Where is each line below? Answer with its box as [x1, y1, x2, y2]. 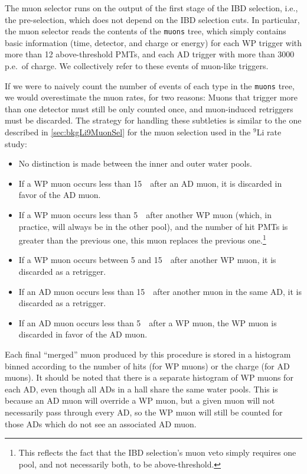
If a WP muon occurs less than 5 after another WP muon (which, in [18, 209, 272, 221]
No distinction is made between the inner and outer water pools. [18, 157, 252, 170]
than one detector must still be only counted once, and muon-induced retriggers [5, 102, 293, 115]
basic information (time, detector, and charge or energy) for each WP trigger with [5, 36, 302, 48]
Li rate [256, 126, 282, 138]
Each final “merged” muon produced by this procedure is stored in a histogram [5, 348, 291, 361]
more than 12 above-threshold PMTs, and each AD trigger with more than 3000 [5, 48, 295, 60]
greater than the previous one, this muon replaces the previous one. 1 [18, 232, 266, 246]
